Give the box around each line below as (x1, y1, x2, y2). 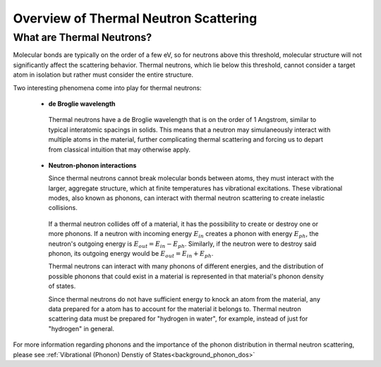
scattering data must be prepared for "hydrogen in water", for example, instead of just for (48, 314, 308, 323)
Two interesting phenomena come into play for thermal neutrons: (13, 83, 202, 92)
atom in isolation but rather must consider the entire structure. (13, 70, 194, 79)
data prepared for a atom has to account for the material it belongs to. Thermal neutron (48, 304, 301, 313)
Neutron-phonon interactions (48, 161, 137, 169)
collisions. (48, 204, 78, 212)
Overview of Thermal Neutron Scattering (13, 11, 258, 26)
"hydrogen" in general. (48, 324, 115, 332)
